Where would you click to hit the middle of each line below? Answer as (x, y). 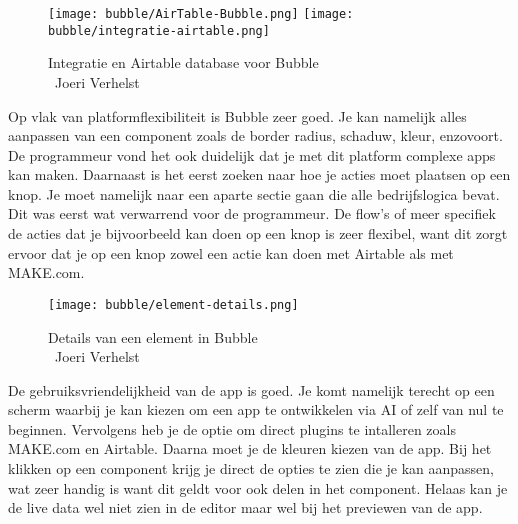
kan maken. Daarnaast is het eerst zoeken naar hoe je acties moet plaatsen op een (259, 174)
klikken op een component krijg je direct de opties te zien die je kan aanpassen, (251, 468)
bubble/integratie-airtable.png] (159, 30)
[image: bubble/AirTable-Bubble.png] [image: (201, 14)
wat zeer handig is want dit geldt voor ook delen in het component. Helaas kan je (258, 487)
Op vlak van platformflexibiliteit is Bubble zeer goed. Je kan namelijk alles (237, 115)
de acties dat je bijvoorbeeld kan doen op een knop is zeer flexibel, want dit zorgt (258, 233)
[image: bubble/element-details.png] (173, 304)
